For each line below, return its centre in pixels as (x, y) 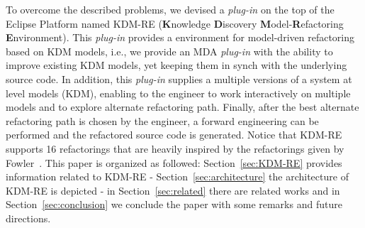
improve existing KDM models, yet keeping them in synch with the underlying (176, 65)
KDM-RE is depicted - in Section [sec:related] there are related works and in (173, 190)
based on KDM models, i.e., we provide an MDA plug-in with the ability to (169, 51)
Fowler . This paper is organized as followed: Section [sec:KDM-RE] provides (174, 162)
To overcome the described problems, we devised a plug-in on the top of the (170, 9)
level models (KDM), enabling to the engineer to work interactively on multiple (178, 93)
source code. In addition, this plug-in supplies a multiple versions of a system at (179, 78)
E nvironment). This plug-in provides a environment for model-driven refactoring (180, 37)
